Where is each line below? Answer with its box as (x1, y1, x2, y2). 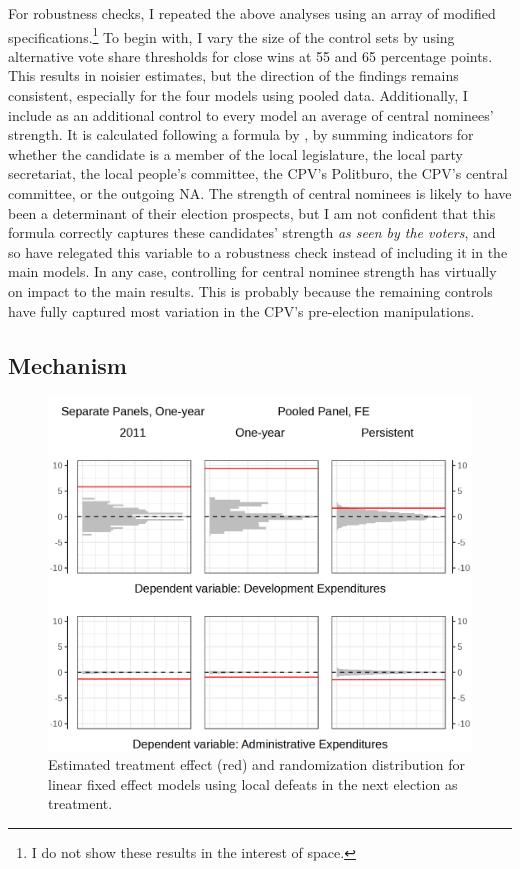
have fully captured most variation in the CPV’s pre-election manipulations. (8, 300, 475, 321)
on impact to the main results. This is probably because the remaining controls (8, 280, 493, 301)
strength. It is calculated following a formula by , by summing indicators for (8, 124, 474, 145)
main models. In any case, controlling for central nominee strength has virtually (8, 261, 497, 282)
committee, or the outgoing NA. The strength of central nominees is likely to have (8, 183, 512, 203)
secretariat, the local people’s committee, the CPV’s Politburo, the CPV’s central (8, 163, 508, 184)
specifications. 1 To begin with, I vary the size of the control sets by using (8, 23, 455, 47)
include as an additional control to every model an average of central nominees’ (8, 104, 494, 125)
